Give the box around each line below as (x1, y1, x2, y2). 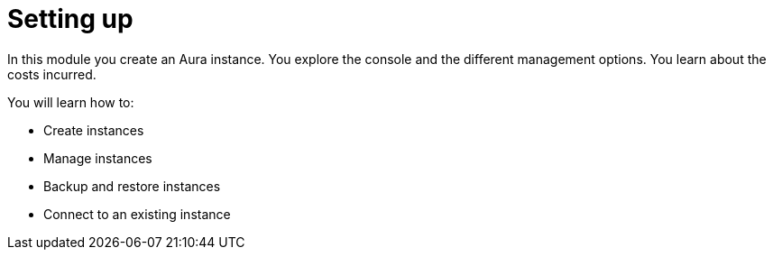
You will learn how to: (7, 94, 134, 110)
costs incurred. (7, 66, 97, 82)
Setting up (7, 4, 133, 34)
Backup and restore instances (43, 178, 221, 194)
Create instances (43, 122, 144, 138)
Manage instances (43, 150, 152, 166)
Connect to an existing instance (43, 206, 231, 222)
